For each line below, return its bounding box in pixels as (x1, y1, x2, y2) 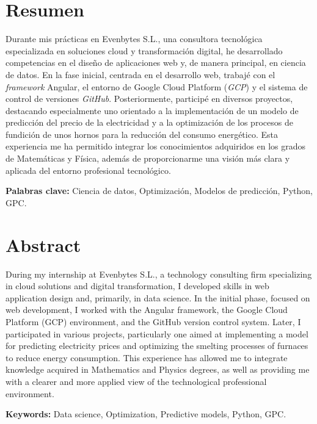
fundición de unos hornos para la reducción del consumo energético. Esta (5, 128, 278, 140)
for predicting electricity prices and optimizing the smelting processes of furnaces (5, 339, 308, 352)
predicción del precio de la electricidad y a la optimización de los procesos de (5, 116, 293, 129)
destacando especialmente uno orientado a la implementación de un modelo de (5, 104, 299, 117)
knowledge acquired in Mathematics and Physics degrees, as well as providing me (5, 363, 310, 376)
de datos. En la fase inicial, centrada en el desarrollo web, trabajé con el (5, 68, 275, 81)
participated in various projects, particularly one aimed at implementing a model (5, 327, 308, 340)
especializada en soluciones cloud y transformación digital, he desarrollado (5, 44, 283, 57)
